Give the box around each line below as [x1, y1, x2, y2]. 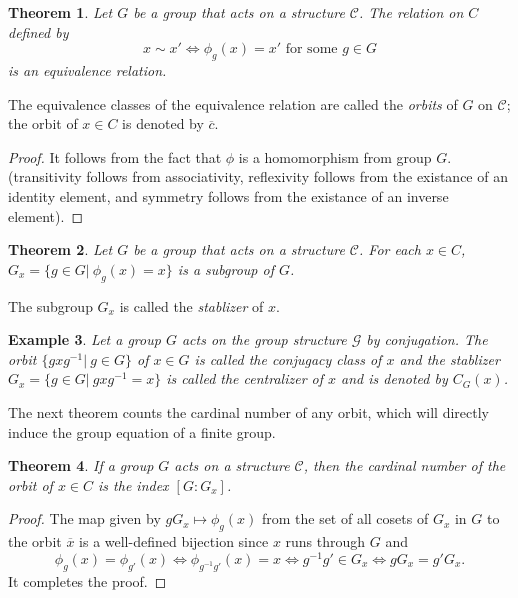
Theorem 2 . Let [8, 239, 113, 260]
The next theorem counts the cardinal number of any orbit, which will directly [8, 401, 489, 422]
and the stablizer [399, 348, 500, 369]
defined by [8, 21, 69, 42]
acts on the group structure [181, 329, 347, 350]
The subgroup [8, 295, 93, 316]
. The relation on [359, 2, 464, 22]
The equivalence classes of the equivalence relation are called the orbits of [8, 93, 458, 114]
